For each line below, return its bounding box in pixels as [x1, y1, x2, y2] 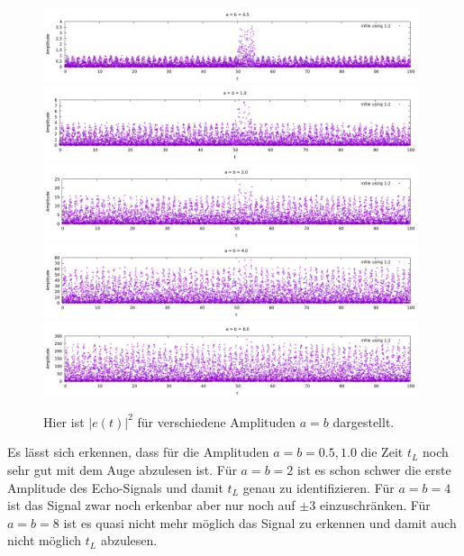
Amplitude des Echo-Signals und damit [7, 478, 223, 497]
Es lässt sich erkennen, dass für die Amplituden [7, 442, 269, 461]
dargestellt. [332, 412, 395, 431]
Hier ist [43, 412, 85, 431]
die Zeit [360, 442, 404, 461]
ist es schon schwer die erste [296, 460, 451, 479]
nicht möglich [7, 531, 82, 550]
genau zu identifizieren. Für [242, 478, 395, 497]
